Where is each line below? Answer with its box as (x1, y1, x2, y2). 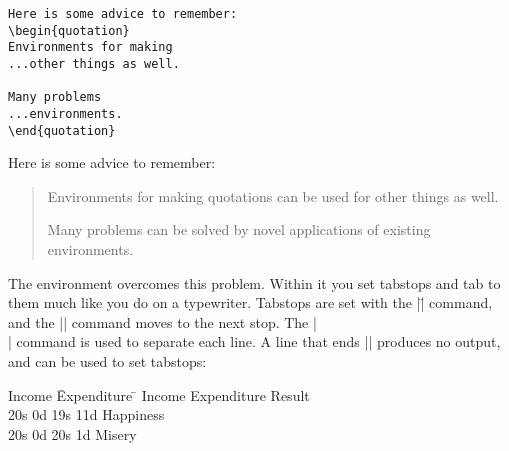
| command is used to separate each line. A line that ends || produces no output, (8, 331, 501, 352)
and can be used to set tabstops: (8, 351, 207, 371)
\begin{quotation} (8, 23, 130, 38)
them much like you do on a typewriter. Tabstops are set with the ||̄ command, (8, 292, 493, 313)
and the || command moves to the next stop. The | (8, 311, 317, 332)
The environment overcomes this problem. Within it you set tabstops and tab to (8, 272, 501, 293)
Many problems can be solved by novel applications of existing (47, 219, 431, 240)
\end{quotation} (8, 123, 116, 138)
